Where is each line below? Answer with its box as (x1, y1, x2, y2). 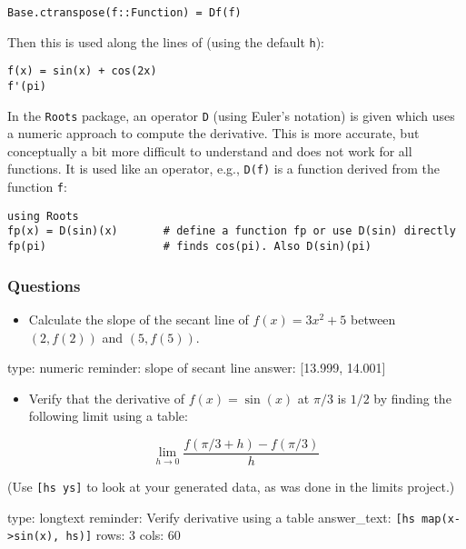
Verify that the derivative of (28, 388, 185, 407)
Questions (7, 274, 81, 296)
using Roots (7, 209, 79, 223)
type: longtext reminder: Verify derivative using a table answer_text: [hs (7, 507, 415, 526)
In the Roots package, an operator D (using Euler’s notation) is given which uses (7, 105, 455, 125)
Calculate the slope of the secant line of (28, 309, 249, 328)
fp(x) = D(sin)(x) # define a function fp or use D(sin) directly (7, 225, 456, 238)
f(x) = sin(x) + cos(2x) (7, 65, 157, 78)
